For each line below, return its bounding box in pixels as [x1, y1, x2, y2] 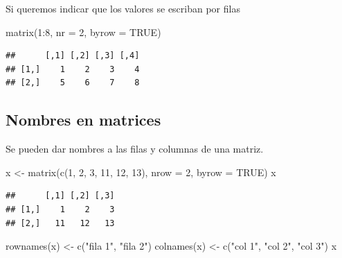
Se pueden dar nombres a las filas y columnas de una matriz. [6, 141, 264, 156]
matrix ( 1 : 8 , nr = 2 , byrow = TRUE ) [6, 24, 161, 39]
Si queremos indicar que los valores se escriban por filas [6, 1, 240, 15]
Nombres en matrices [6, 109, 161, 130]
